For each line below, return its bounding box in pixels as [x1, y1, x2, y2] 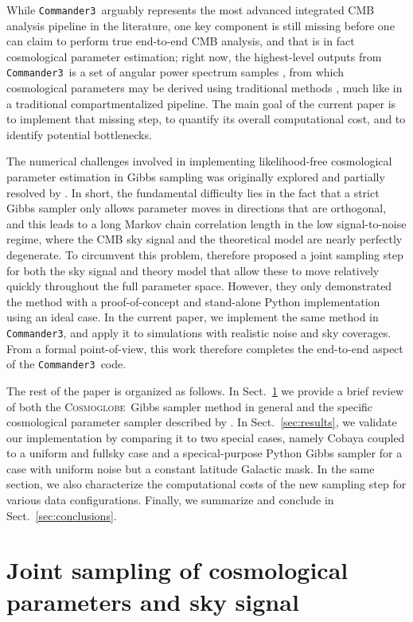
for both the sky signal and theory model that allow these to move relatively [6, 262, 380, 278]
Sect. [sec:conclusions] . [6, 507, 117, 523]
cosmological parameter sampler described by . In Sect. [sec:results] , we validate [6, 414, 397, 430]
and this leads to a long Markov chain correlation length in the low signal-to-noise [6, 215, 407, 231]
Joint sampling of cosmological [6, 554, 349, 586]
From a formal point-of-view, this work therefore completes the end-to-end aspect [6, 340, 403, 356]
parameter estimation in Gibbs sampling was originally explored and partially [6, 169, 385, 185]
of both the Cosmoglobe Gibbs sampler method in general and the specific [6, 398, 373, 414]
